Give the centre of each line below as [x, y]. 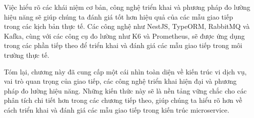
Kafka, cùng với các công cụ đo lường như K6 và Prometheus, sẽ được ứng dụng [124, 35]
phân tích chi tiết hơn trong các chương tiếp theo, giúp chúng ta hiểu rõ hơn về [123, 100]
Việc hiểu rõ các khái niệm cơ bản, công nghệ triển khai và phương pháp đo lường [127, 7]
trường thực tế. [27, 55]
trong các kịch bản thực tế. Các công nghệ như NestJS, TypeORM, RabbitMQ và [127, 26]
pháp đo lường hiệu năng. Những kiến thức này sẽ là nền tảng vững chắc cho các [125, 90]
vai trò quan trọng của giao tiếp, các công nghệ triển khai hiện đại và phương [120, 81]
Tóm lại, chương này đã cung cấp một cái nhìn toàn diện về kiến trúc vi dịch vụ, [125, 71]
